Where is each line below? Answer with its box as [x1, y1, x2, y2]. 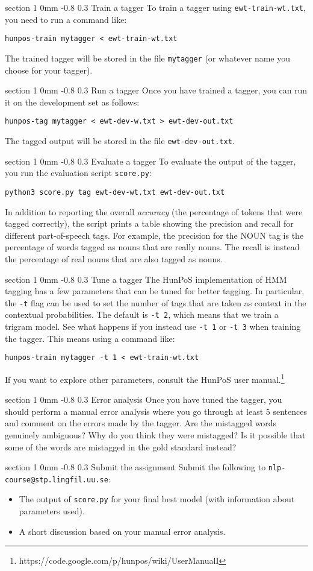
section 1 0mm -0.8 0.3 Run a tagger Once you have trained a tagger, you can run [5, 84, 308, 96]
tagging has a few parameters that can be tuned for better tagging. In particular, [5, 285, 305, 297]
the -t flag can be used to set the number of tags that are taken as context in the [5, 296, 306, 309]
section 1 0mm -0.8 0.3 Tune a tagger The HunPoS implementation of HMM [5, 273, 287, 285]
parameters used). [19, 505, 85, 517]
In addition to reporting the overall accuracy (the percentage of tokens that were [5, 205, 303, 218]
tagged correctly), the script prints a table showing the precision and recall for [5, 217, 294, 230]
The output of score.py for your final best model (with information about [19, 493, 295, 505]
